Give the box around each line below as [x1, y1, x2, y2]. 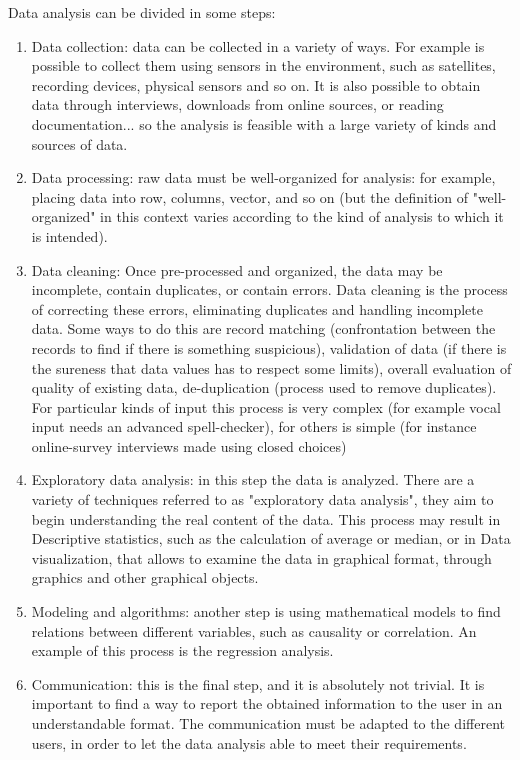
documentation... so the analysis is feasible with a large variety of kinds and [31, 113, 497, 134]
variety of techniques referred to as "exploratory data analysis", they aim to [31, 489, 494, 510]
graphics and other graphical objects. [31, 567, 259, 588]
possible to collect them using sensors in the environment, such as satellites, [31, 55, 496, 76]
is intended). [31, 225, 108, 246]
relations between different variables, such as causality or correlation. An [31, 620, 477, 641]
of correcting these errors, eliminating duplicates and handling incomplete [31, 298, 483, 319]
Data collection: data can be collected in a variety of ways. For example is [31, 35, 485, 56]
